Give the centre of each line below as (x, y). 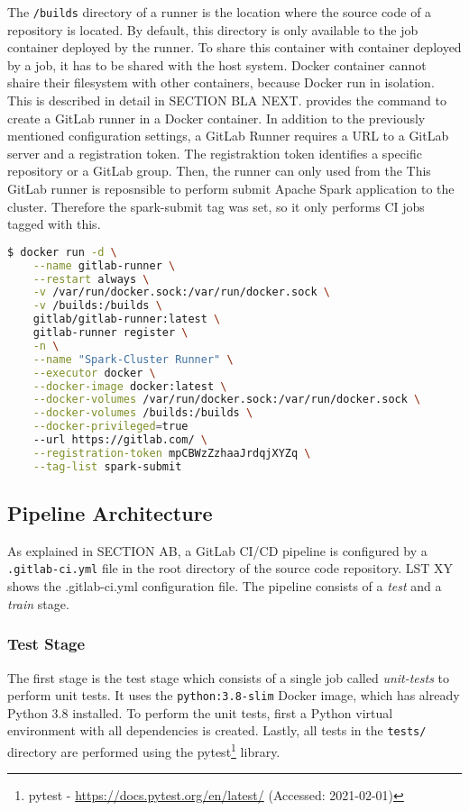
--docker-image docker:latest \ (130, 386)
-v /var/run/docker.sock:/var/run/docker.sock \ (181, 292)
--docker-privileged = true (110, 427)
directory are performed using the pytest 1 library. (144, 750)
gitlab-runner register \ (110, 333)
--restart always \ (91, 279)
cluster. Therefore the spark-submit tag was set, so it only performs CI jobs (216, 206)
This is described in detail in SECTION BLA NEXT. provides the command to (227, 100)
